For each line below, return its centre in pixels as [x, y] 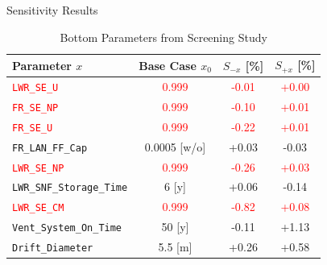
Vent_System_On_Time [67, 228]
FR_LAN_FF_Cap [50, 148]
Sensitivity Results [52, 10]
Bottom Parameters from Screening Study [163, 37]
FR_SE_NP [35, 108]
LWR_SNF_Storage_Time [70, 188]
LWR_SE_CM [38, 208]
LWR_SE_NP [38, 168]
